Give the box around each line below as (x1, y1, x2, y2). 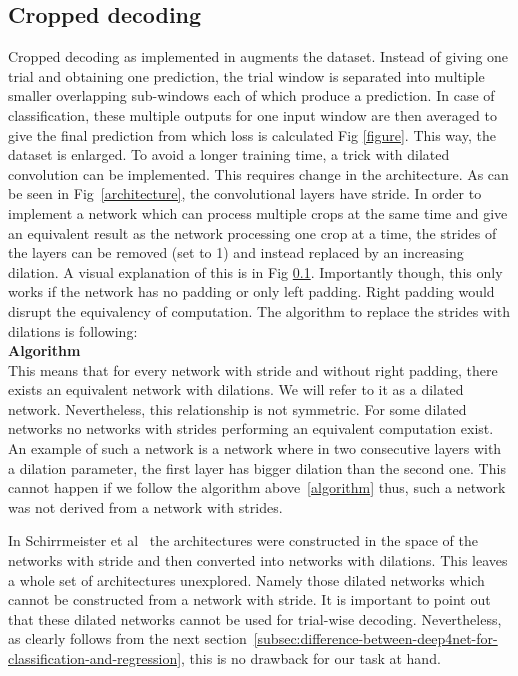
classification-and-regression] (8, 648, 182, 669)
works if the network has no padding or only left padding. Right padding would (8, 281, 495, 302)
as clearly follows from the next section (8, 628, 247, 649)
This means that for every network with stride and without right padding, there (8, 359, 498, 380)
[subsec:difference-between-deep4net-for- (253, 628, 498, 649)
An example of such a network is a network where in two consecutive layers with (8, 438, 502, 459)
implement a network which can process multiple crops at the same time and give (8, 202, 508, 223)
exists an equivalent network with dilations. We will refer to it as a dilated (8, 379, 464, 400)
